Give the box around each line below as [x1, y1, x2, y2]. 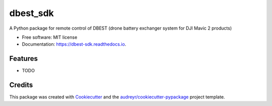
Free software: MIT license [22, 34, 78, 40]
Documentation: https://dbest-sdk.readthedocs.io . [22, 41, 126, 47]
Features [9, 54, 38, 63]
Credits [9, 81, 33, 89]
